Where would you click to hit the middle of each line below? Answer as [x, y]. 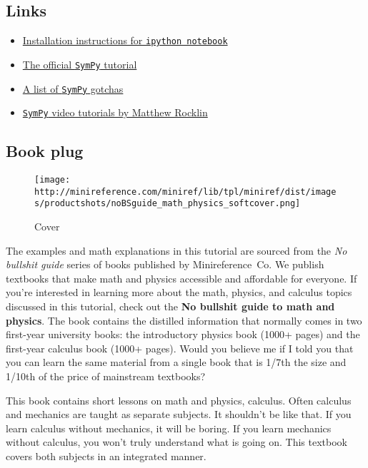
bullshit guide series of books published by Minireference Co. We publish [165, 264]
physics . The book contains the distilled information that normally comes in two [184, 320]
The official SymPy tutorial [80, 64]
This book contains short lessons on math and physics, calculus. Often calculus [179, 400]
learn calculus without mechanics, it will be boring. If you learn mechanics [169, 428]
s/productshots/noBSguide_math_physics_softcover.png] [168, 204]
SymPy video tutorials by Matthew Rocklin [115, 112]
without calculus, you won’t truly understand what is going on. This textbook [177, 442]
